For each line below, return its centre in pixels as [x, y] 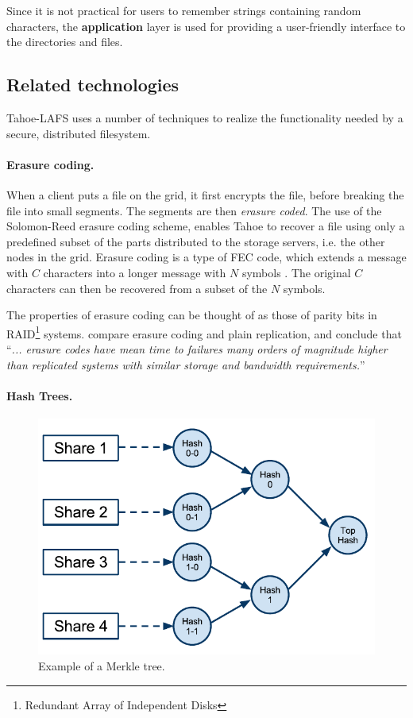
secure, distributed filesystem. [79, 133]
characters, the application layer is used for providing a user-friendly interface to [206, 26]
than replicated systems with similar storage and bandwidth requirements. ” [186, 364]
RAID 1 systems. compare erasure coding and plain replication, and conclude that [204, 332]
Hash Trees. [40, 395]
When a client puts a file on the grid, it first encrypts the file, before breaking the [205, 194]
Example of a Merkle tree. [102, 666]
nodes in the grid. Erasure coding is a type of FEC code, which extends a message [206, 257]
